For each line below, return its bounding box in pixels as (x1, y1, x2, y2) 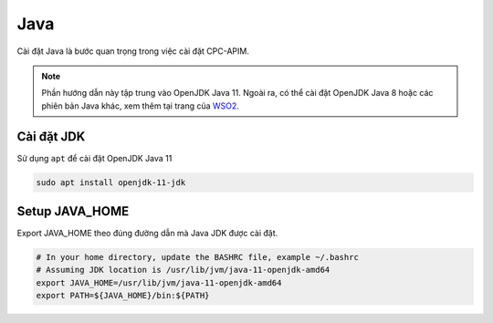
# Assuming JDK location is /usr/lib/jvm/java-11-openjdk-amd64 (36, 265, 330, 276)
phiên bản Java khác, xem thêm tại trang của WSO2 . (41, 100, 239, 111)
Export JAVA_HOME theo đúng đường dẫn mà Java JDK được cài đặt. (16, 228, 278, 239)
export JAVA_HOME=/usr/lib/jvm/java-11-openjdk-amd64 (36, 277, 282, 287)
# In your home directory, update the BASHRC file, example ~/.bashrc (36, 252, 360, 263)
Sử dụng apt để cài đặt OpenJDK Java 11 (16, 152, 173, 163)
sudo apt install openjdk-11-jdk (36, 177, 186, 187)
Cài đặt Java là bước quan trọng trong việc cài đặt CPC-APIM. (16, 46, 250, 57)
